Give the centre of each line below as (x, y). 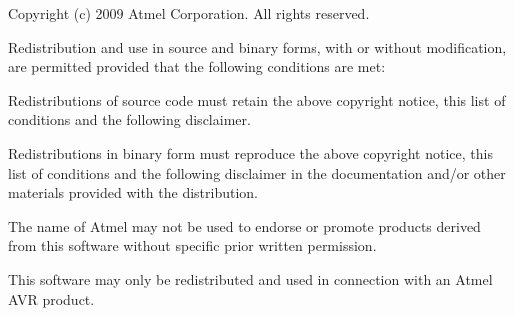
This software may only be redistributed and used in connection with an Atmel (250, 278)
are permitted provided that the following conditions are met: (197, 66)
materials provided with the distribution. (133, 192)
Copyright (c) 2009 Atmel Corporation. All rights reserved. (189, 13)
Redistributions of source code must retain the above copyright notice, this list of (257, 99)
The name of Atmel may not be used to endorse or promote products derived (244, 225)
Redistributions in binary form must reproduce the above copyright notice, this (250, 152)
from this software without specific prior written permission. (192, 245)
